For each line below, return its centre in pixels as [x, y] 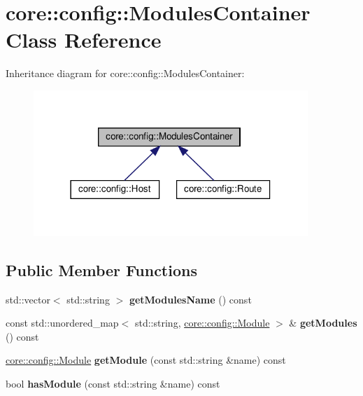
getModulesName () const [190, 299]
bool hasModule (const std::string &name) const [113, 383]
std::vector [28, 299]
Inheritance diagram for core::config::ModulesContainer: [125, 73]
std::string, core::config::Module [202, 323]
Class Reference [84, 40]
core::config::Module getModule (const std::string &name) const [146, 360]
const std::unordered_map [62, 323]
